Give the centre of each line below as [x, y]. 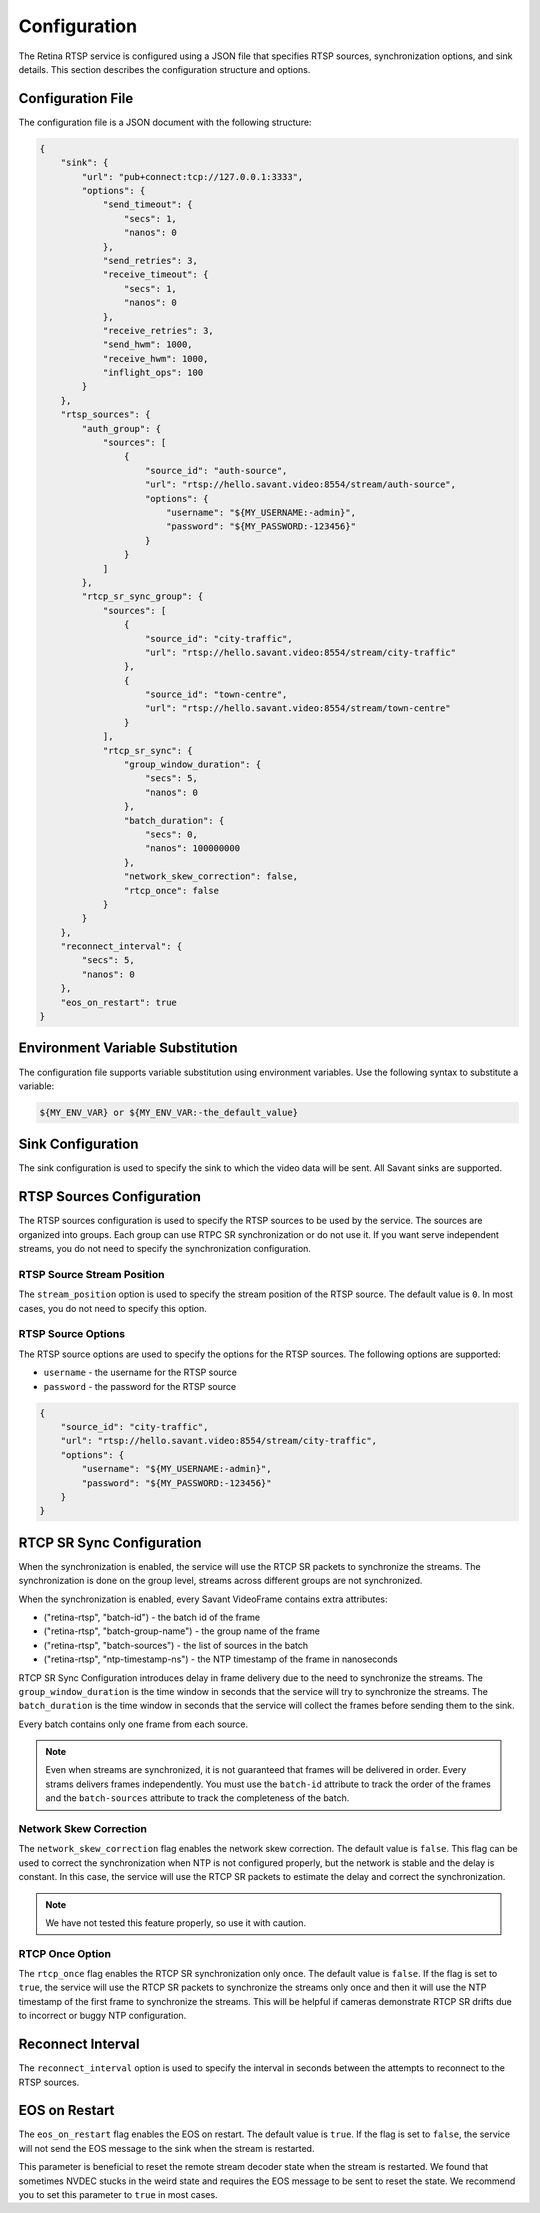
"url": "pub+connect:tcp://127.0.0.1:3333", [192, 176]
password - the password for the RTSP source [140, 1386]
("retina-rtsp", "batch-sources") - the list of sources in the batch [176, 1645]
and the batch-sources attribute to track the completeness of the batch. [197, 1798]
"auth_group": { [121, 428]
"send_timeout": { [148, 204]
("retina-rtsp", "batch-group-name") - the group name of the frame [181, 1631]
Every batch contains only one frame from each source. [133, 1724]
